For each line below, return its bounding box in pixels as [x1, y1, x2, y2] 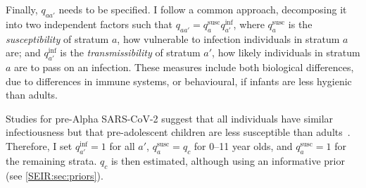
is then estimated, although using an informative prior [111, 153, 345, 168]
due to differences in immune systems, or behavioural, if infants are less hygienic [6, 73, 352, 88]
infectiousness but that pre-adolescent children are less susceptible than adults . [6, 125, 351, 139]
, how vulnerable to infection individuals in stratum [117, 31, 340, 46]
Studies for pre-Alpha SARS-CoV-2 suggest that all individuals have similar [6, 111, 334, 125]
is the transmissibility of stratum [60, 45, 201, 60]
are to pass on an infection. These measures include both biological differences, [14, 59, 354, 74]
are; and [6, 45, 41, 60]
